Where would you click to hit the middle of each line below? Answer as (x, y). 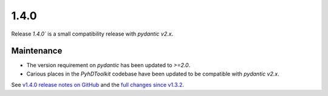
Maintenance (37, 51)
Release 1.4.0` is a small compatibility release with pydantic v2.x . (92, 34)
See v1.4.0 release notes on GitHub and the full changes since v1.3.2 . (98, 85)
